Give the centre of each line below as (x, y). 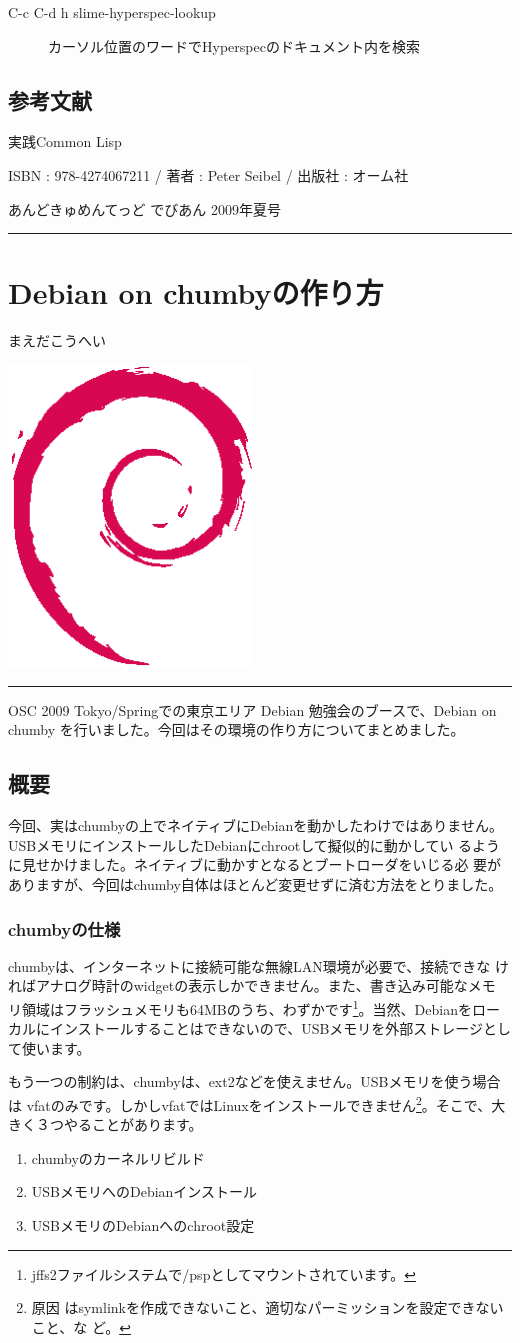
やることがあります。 (133, 1124)
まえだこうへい (57, 340)
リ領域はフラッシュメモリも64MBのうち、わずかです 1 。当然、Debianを (240, 1007)
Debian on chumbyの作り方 (196, 292)
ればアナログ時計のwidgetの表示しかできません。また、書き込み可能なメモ (252, 985)
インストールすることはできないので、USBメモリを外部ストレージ (266, 1028)
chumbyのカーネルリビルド (118, 1157)
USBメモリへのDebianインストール (144, 1191)
